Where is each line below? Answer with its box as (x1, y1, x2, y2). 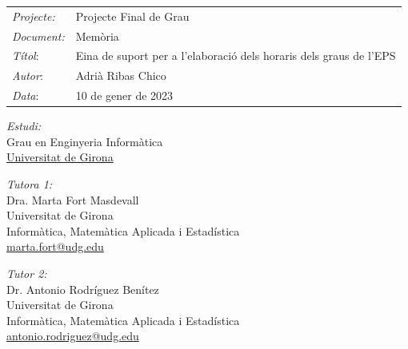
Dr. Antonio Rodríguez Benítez (6, 280, 159, 297)
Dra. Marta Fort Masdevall (6, 191, 139, 208)
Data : (12, 87, 39, 104)
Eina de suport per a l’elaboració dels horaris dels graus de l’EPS (75, 47, 396, 64)
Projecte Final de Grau (75, 7, 190, 24)
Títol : (12, 47, 39, 64)
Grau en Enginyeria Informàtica (6, 133, 163, 149)
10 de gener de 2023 (75, 87, 174, 104)
